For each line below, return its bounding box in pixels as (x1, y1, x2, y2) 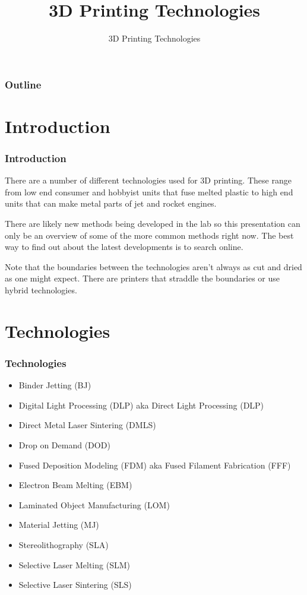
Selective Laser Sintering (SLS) (18, 578, 132, 591)
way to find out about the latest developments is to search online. (5, 240, 243, 253)
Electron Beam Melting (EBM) (18, 479, 132, 491)
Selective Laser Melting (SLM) (18, 558, 130, 571)
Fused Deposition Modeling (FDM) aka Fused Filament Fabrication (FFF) (18, 458, 291, 471)
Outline (5, 77, 42, 91)
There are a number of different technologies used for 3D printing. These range (5, 174, 292, 186)
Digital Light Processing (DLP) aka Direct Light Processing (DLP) (18, 398, 264, 411)
